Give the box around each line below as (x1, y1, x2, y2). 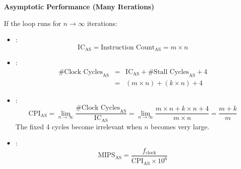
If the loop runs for (4, 18, 61, 28)
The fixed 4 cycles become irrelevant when (15, 121, 142, 131)
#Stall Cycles (148, 68, 189, 75)
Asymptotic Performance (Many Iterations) (4, 1, 154, 11)
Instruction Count (101, 44, 155, 51)
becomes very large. (151, 121, 210, 131)
